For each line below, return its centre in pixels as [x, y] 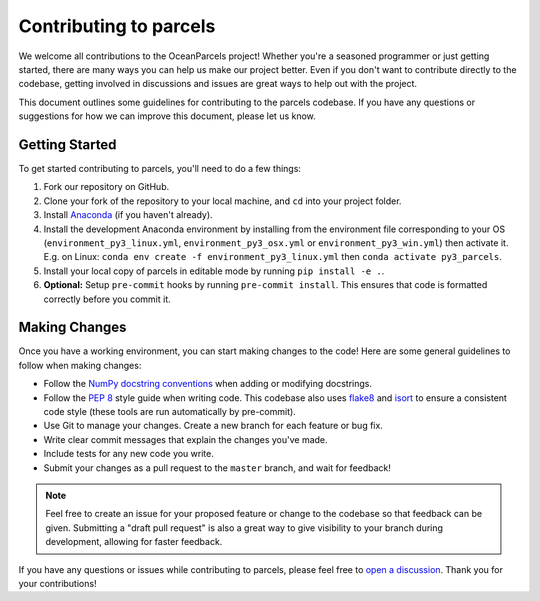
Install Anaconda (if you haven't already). [128, 215]
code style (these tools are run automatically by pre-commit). [170, 411]
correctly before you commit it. [107, 299]
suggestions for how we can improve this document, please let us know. [167, 116]
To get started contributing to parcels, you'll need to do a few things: [160, 169]
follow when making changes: [80, 365]
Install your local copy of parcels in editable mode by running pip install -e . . [214, 271]
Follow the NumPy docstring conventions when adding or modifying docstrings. [207, 384]
